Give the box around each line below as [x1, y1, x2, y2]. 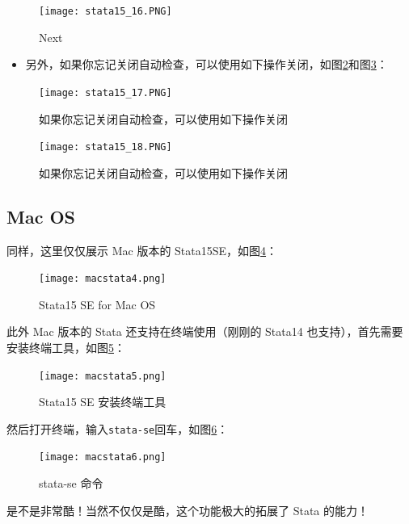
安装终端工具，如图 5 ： [6, 338, 125, 355]
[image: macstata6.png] [39, 451, 167, 463]
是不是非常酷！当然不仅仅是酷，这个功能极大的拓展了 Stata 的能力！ [6, 501, 369, 518]
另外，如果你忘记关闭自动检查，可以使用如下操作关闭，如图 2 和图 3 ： [25, 56, 388, 73]
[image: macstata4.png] [39, 273, 167, 285]
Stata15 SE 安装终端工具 [39, 393, 167, 410]
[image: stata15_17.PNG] [39, 86, 172, 99]
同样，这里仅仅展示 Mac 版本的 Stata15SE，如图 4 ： [6, 241, 278, 258]
